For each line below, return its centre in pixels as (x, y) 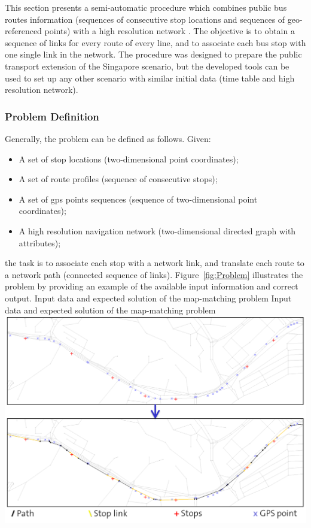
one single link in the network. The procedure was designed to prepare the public (153, 54)
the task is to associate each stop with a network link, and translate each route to (155, 263)
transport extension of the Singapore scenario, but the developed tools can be (147, 66)
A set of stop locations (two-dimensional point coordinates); (129, 159)
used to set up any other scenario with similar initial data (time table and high (150, 78)
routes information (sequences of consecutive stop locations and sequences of (145, 19)
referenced (23, 31)
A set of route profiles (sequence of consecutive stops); (118, 179)
